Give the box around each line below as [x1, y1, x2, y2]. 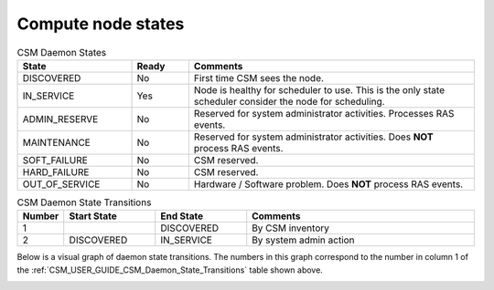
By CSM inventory [252, 222, 329, 234]
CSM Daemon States [16, 46, 107, 58]
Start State [69, 210, 118, 223]
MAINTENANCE [22, 136, 91, 149]
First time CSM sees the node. [193, 71, 325, 84]
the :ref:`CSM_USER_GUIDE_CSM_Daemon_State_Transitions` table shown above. [16, 264, 324, 275]
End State [160, 210, 204, 223]
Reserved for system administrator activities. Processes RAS [193, 107, 455, 119]
